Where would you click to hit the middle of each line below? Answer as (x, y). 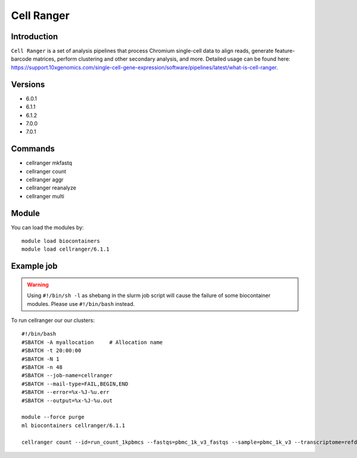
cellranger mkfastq (49, 163)
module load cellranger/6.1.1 (66, 249)
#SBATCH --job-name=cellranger (67, 375)
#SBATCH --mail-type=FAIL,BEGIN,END (75, 384)
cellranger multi (45, 196)
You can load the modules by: (48, 227)
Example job (34, 266)
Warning (38, 285)
